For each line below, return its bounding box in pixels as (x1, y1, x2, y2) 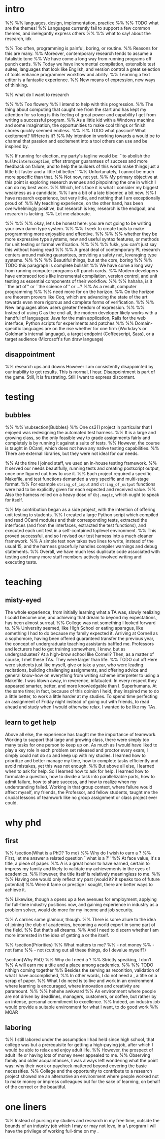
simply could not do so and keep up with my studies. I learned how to (5, 752, 146, 758)
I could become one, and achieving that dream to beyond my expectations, (5, 614, 157, 620)
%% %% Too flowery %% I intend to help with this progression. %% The (5, 101, 154, 107)
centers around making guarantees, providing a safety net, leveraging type (5, 251, 157, 258)
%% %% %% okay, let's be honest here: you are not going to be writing (5, 220, 152, 226)
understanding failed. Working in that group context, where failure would (5, 784, 153, 790)
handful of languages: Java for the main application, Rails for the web (5, 315, 146, 321)
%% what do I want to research (5, 92, 69, 98)
